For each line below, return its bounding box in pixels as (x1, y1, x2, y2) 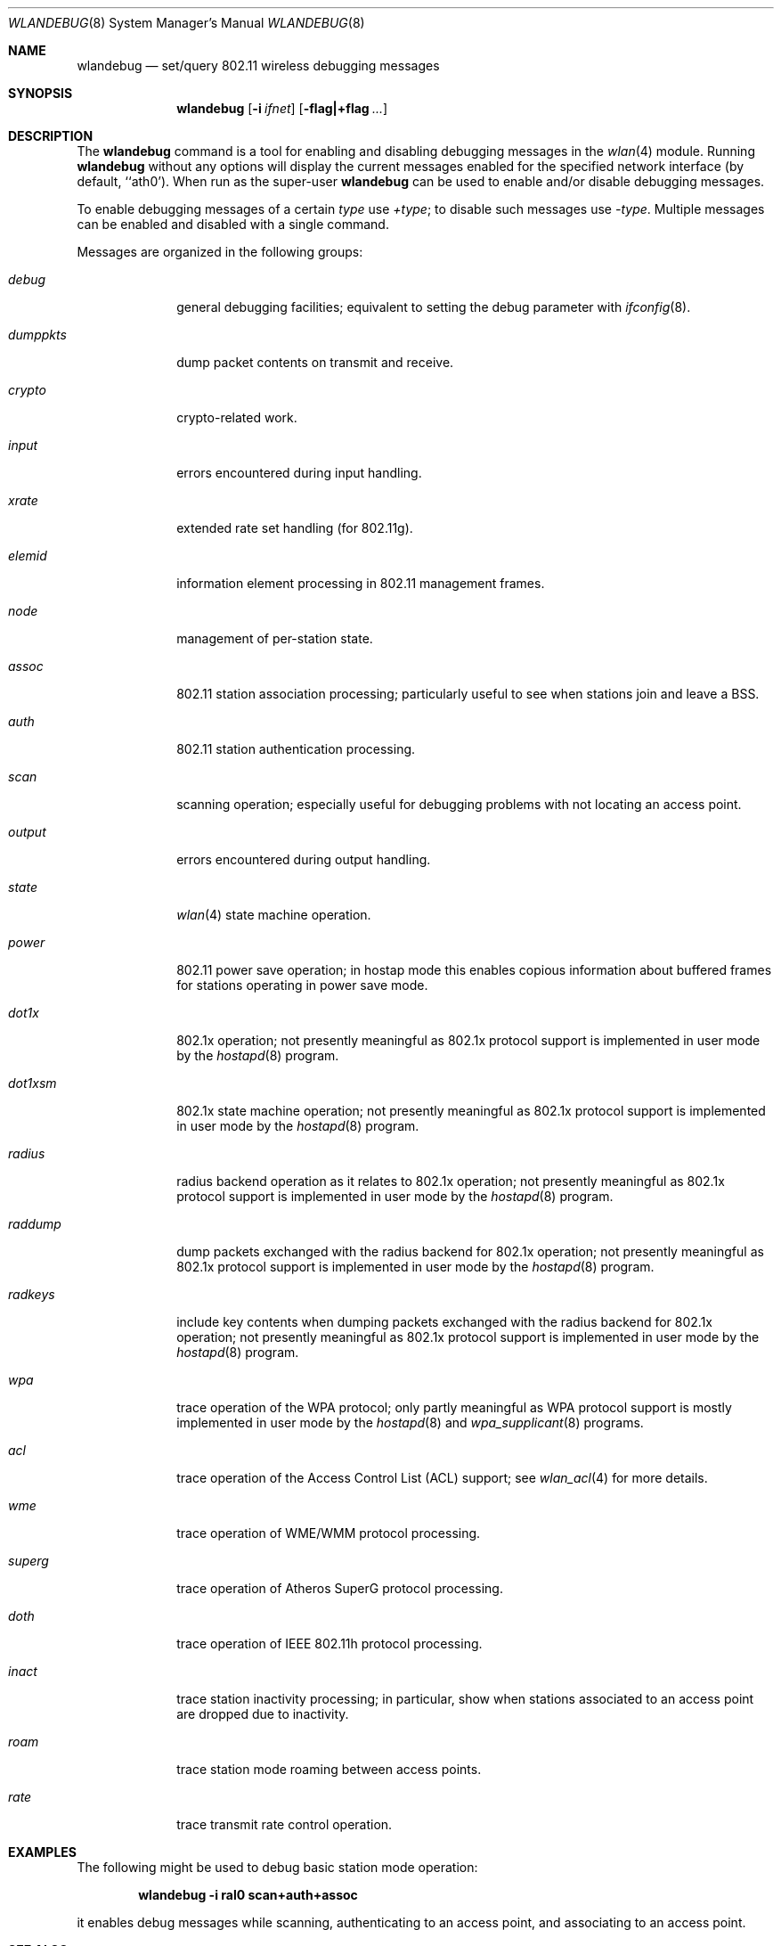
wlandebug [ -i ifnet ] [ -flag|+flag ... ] (176, 101, 388, 116)
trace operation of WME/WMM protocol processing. (176, 1525, 481, 1541)
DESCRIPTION (8, 128, 94, 143)
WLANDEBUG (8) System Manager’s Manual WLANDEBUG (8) (8, 15, 365, 30)
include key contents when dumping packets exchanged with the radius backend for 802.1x (176, 1314, 713, 1329)
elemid (8, 548, 47, 563)
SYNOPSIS (8, 86, 73, 101)
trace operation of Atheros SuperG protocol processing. (176, 1581, 503, 1596)
